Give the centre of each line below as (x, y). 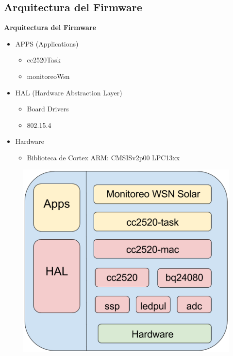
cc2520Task (44, 60)
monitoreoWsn (48, 76)
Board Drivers (48, 109)
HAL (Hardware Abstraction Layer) (69, 92)
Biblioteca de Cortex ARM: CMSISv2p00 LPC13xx (103, 157)
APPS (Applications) (47, 43)
